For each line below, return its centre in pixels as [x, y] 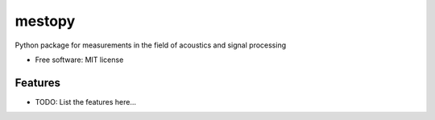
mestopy [45, 21]
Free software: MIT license [79, 60]
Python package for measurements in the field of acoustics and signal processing [150, 45]
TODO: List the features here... [86, 101]
